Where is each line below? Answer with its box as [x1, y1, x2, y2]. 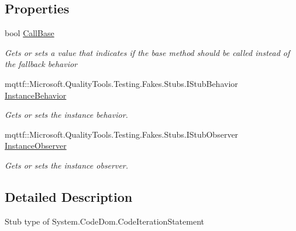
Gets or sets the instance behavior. [5, 108, 128, 121]
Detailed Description [5, 187, 133, 205]
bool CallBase [5, 27, 54, 39]
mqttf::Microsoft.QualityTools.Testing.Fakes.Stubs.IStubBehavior [5, 77, 238, 89]
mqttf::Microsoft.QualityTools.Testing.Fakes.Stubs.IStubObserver [5, 128, 239, 140]
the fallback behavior [5, 58, 77, 70]
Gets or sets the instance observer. [5, 159, 129, 171]
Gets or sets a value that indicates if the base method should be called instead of [5, 46, 290, 58]
